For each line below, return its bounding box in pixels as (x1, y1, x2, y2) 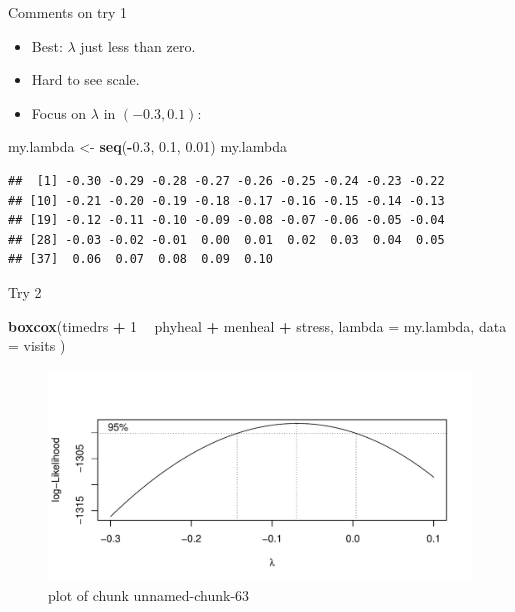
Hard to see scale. (31, 69, 140, 90)
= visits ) (8, 335, 66, 356)
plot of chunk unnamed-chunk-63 (48, 585, 250, 606)
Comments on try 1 (8, 2, 128, 22)
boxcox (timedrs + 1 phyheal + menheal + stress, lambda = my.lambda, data (8, 315, 507, 336)
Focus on (31, 102, 87, 123)
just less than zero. (80, 35, 196, 56)
